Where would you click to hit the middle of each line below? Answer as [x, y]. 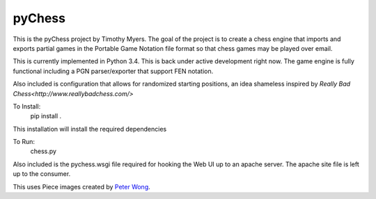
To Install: [27, 106]
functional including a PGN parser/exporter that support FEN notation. [113, 71]
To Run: [24, 142]
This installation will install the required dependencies [90, 129]
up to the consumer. [42, 174]
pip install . [46, 116]
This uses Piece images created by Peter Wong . [82, 186]
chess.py [44, 151]
